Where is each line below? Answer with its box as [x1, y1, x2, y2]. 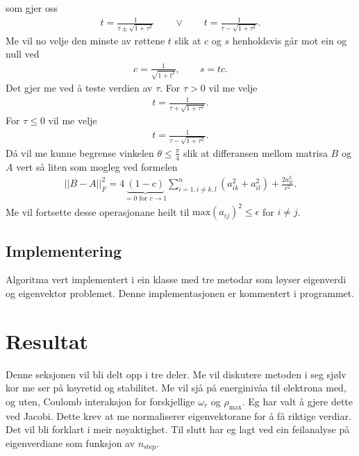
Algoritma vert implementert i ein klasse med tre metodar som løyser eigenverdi [6, 272, 347, 287]
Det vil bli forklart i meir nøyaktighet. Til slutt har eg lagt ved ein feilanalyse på [6, 422, 350, 437]
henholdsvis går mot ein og [232, 33, 347, 47]
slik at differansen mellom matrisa [183, 145, 328, 160]
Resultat [6, 326, 89, 355]
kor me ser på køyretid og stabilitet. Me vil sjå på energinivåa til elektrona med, [6, 380, 347, 395]
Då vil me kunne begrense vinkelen [6, 145, 154, 160]
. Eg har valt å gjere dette [242, 394, 353, 408]
